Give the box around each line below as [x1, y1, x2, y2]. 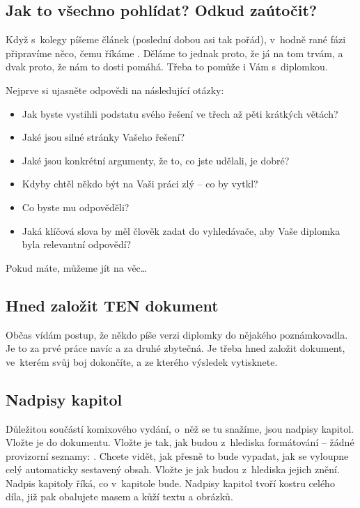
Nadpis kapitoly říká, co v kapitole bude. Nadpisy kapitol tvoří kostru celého [6, 475, 335, 490]
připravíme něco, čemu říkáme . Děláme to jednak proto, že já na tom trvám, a [6, 45, 343, 60]
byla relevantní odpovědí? [22, 237, 132, 252]
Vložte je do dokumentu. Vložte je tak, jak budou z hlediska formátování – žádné [6, 435, 354, 449]
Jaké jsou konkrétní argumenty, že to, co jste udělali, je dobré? [22, 153, 290, 167]
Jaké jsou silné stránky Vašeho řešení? [22, 130, 185, 144]
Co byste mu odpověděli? [22, 199, 130, 214]
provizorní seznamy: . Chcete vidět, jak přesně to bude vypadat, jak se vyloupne [6, 448, 349, 463]
